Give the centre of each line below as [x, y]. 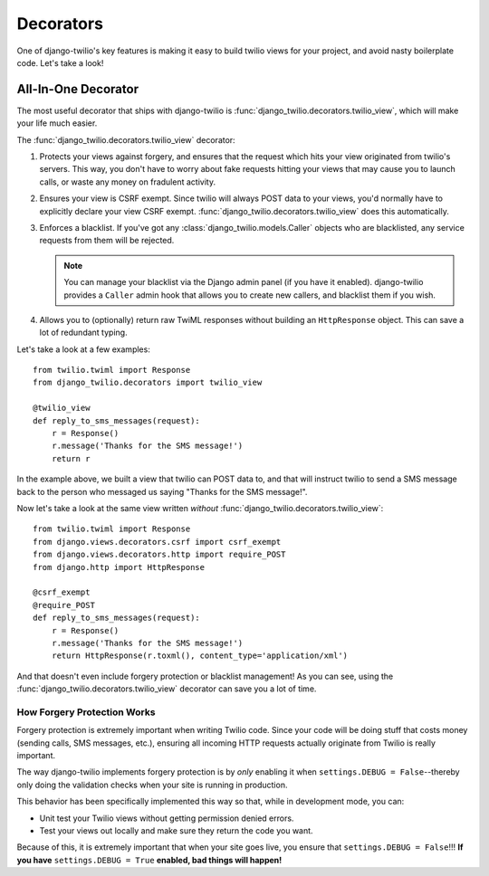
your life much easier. [57, 123]
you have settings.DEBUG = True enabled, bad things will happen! [149, 860]
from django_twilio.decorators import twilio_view [148, 383]
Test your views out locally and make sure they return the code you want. [176, 830]
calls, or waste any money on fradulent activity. [128, 182]
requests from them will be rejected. [107, 241]
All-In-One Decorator [78, 89]
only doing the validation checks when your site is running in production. [152, 785]
